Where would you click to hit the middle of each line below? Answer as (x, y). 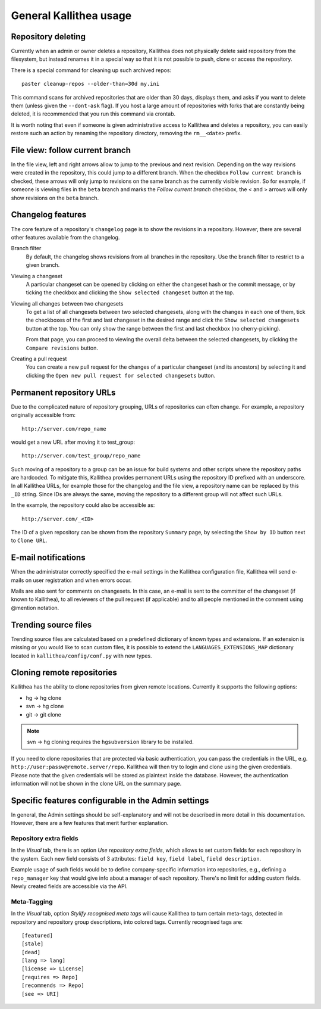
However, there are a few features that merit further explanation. (90, 823)
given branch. (43, 265)
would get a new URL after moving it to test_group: (73, 442)
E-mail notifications (48, 558)
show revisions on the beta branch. (55, 198)
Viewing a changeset (37, 276)
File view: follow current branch (71, 150)
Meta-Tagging (32, 901)
